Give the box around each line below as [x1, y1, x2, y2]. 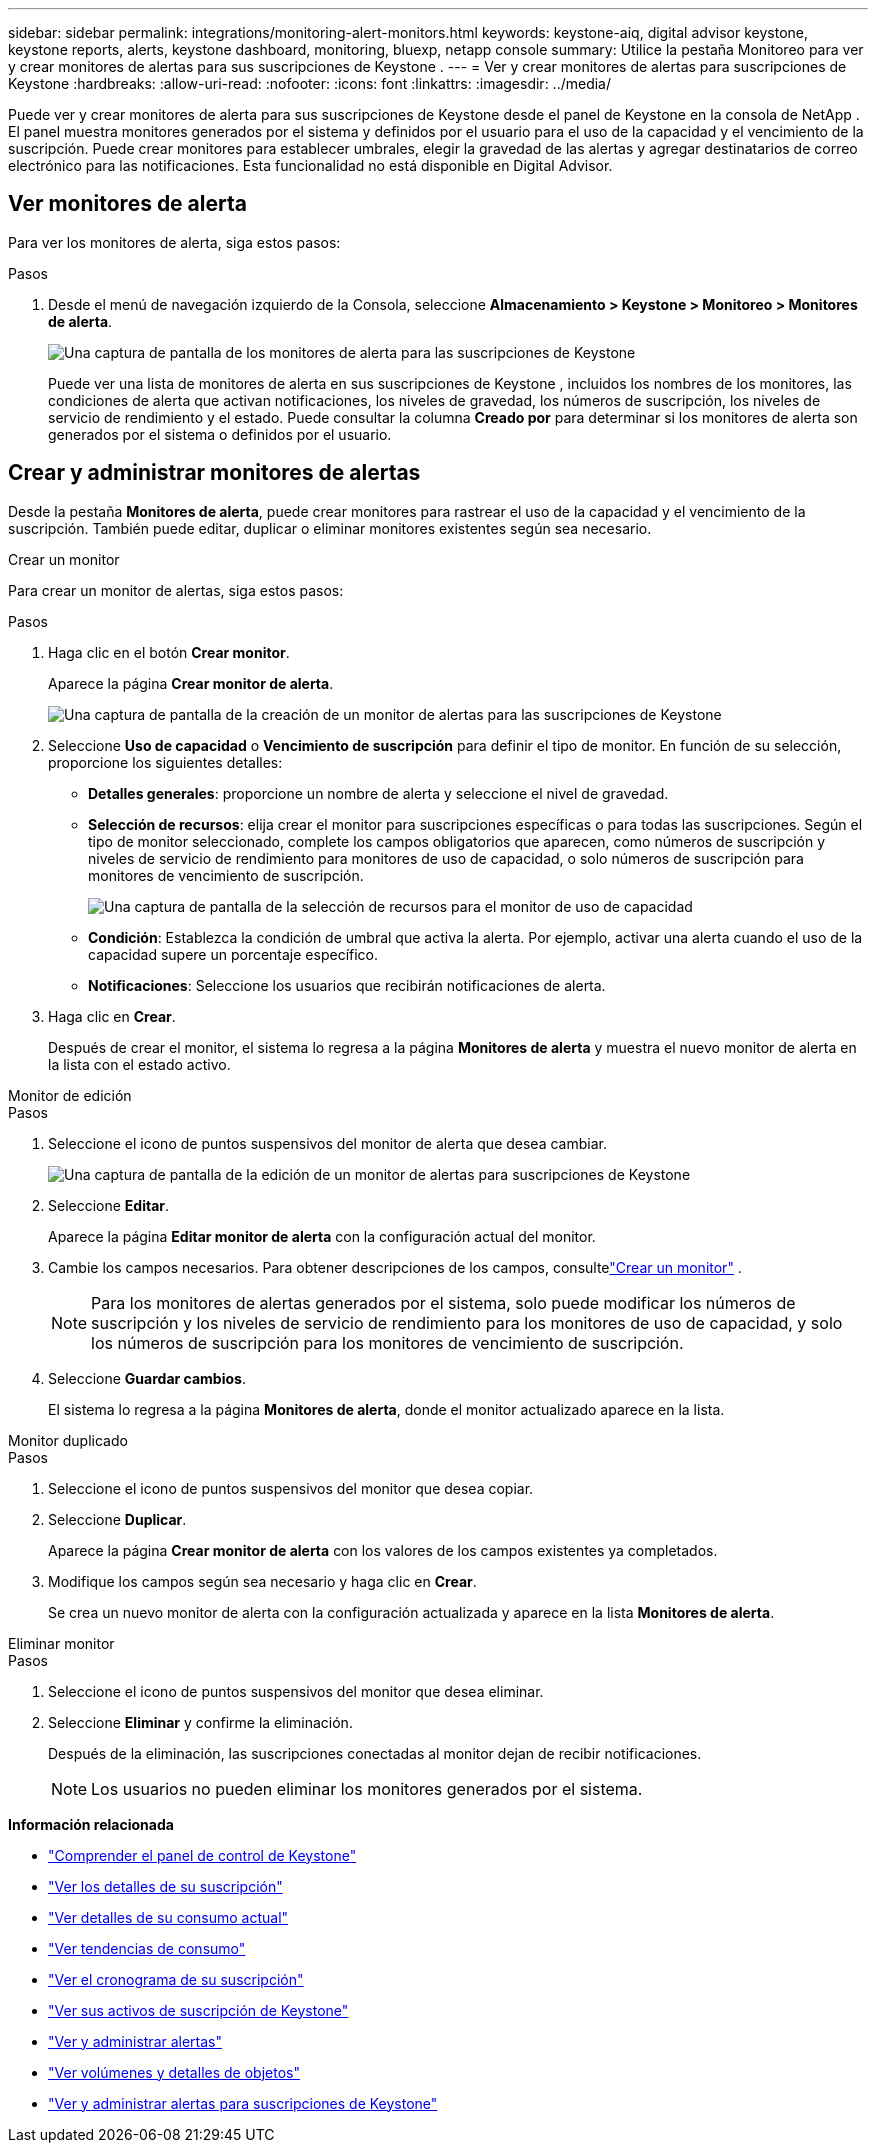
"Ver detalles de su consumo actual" [48, 1908, 289, 1926]
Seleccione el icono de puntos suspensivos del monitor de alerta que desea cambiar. [48, 1134, 607, 1152]
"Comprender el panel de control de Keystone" [48, 1846, 357, 1864]
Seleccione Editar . [48, 1196, 170, 1214]
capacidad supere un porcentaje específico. [88, 945, 379, 963]
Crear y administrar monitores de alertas [8, 460, 421, 486]
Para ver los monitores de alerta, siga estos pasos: [8, 233, 341, 251]
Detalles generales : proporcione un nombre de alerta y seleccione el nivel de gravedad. [88, 784, 669, 802]
